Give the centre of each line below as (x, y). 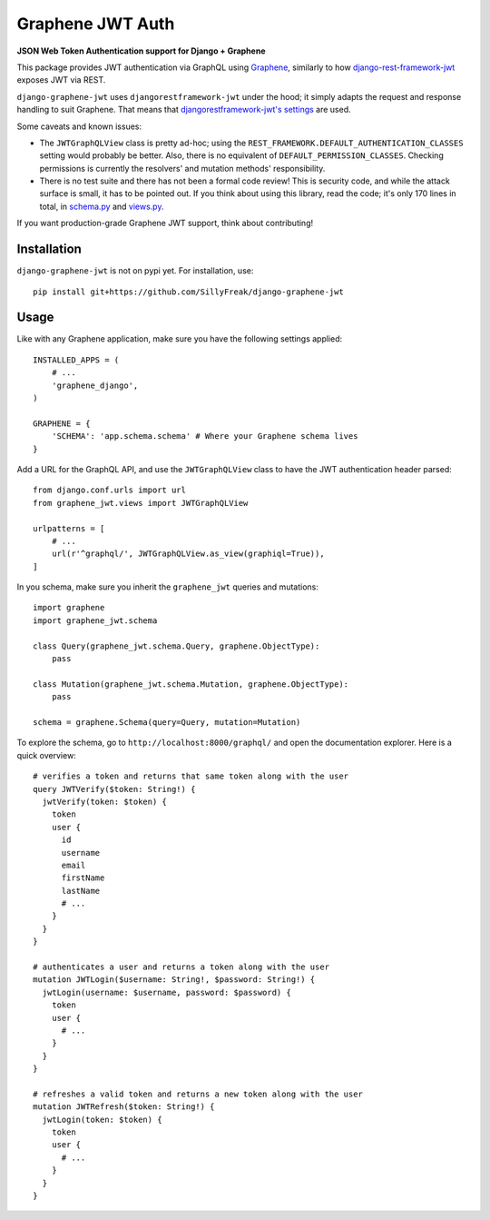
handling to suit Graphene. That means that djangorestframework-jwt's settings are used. (184, 110)
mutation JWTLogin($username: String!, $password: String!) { (174, 980)
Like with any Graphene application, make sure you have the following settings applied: (180, 339)
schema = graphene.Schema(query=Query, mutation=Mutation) (167, 722)
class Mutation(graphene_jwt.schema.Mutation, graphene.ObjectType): (191, 684)
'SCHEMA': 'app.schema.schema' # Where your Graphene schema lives (205, 436)
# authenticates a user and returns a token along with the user (181, 967)
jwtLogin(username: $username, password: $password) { (167, 992)
